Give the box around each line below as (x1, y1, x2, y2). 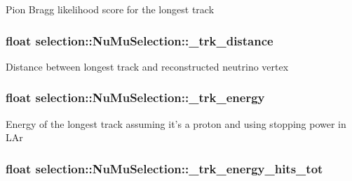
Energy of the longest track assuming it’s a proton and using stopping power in (6, 116, 346, 131)
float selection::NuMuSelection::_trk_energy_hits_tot (6, 159, 323, 177)
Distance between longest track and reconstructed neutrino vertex (6, 59, 289, 73)
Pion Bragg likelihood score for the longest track (6, 2, 215, 16)
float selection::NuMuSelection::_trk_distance (6, 31, 273, 49)
